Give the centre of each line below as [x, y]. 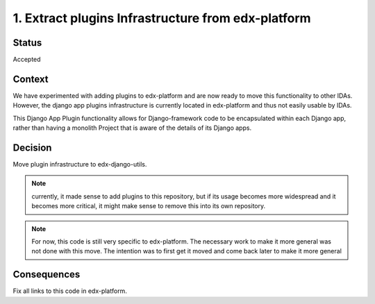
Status [27, 43]
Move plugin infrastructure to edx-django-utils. [80, 164]
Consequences [47, 275]
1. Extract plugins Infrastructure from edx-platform [162, 18]
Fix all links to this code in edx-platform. [70, 291]
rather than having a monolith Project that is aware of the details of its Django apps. [132, 128]
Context [31, 79]
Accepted [27, 60]
